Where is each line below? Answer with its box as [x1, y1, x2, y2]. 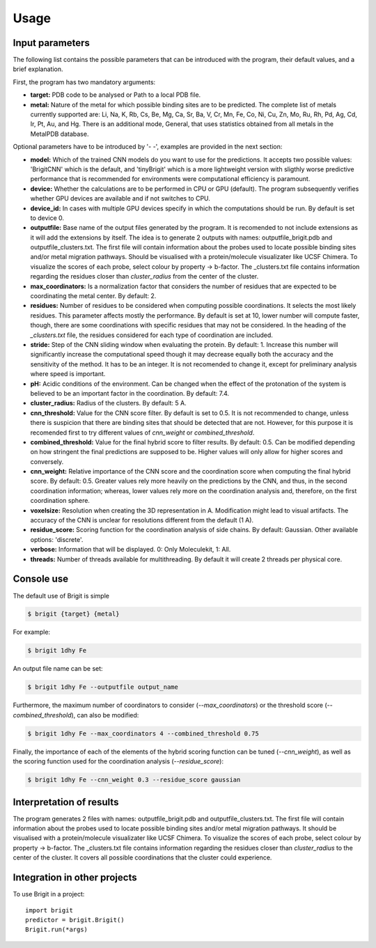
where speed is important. [30, 370, 106, 378]
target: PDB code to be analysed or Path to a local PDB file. [30, 91, 201, 99]
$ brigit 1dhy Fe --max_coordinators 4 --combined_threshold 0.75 [27, 729, 259, 738]
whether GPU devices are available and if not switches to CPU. [30, 194, 210, 203]
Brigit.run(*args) [25, 926, 88, 933]
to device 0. [30, 213, 65, 222]
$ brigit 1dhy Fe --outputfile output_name [27, 683, 179, 691]
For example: [13, 628, 51, 637]
